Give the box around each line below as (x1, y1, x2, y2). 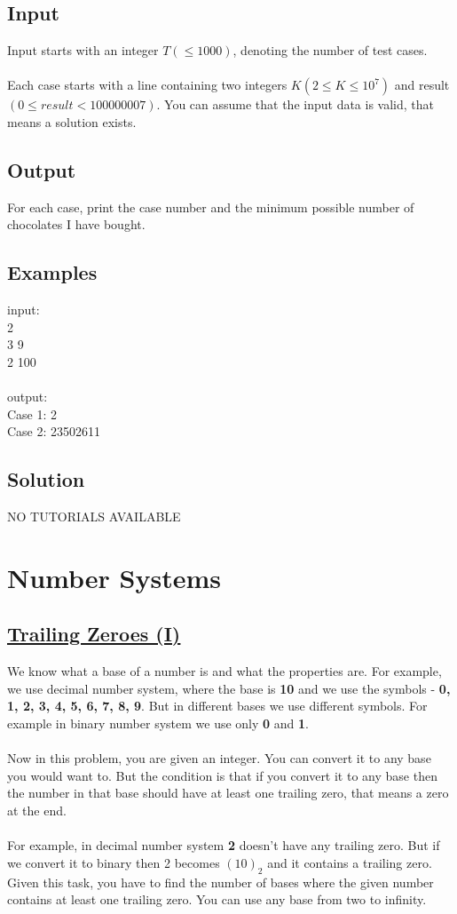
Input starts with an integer (7, 41, 159, 60)
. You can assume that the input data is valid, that (156, 95, 435, 114)
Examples (7, 258, 98, 286)
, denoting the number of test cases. (232, 41, 428, 60)
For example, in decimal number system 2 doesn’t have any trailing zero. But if (7, 836, 440, 854)
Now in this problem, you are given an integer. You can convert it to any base (7, 749, 431, 767)
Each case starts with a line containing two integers (7, 76, 288, 94)
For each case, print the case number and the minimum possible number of (7, 197, 414, 216)
